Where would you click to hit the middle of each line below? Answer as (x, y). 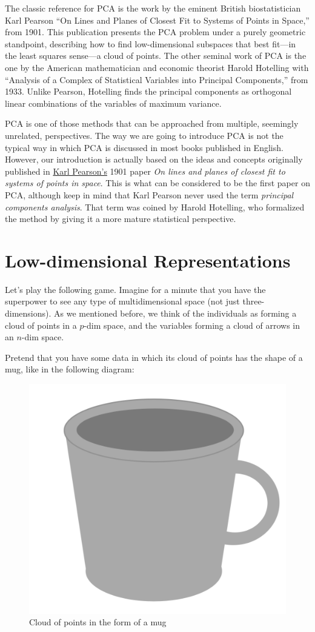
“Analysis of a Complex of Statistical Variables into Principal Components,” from (157, 79)
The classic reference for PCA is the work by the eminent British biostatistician (153, 8)
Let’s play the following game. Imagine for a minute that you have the (135, 289)
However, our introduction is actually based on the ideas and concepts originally (154, 159)
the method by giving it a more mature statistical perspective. (121, 219)
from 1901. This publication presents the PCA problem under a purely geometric (155, 32)
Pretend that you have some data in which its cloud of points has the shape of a (154, 357)
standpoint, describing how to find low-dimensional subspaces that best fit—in (151, 43)
